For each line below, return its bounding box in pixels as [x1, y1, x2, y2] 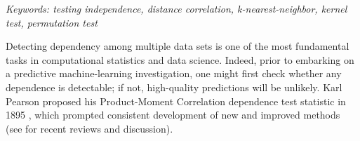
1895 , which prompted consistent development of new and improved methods [6, 107, 340, 122]
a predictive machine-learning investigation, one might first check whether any [6, 66, 342, 81]
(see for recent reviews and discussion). [6, 121, 173, 135]
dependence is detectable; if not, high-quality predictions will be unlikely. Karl [6, 79, 342, 94]
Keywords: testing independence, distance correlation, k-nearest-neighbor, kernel [6, 1, 347, 15]
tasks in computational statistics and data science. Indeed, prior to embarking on [6, 52, 354, 67]
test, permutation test [6, 15, 98, 29]
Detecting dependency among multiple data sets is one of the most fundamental [6, 39, 349, 53]
